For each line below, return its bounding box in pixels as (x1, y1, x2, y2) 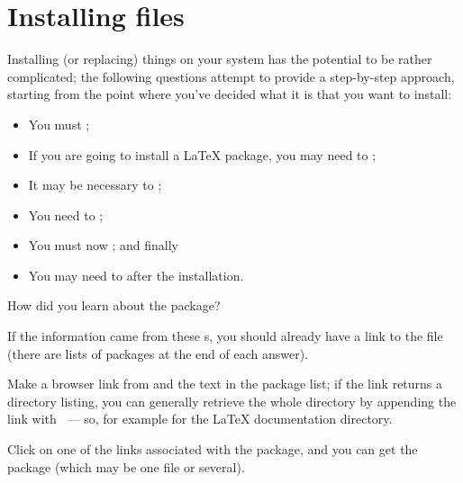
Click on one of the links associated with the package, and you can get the (7, 440, 418, 459)
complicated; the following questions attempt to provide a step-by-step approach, (7, 67, 455, 85)
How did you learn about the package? (7, 296, 221, 315)
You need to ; (28, 205, 104, 224)
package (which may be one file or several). (7, 457, 245, 476)
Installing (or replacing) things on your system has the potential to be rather (7, 49, 432, 68)
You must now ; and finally (28, 236, 178, 255)
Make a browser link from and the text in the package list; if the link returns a (7, 374, 443, 393)
